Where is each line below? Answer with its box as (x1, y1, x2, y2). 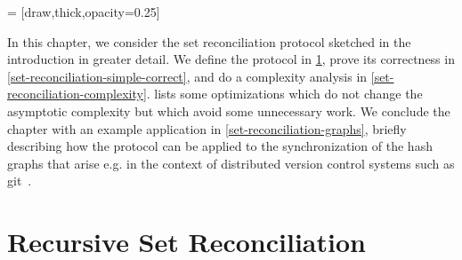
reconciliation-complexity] (7, 84, 147, 103)
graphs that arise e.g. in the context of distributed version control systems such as (7, 154, 455, 172)
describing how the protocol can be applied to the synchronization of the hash (7, 137, 433, 155)
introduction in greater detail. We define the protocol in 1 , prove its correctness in (7, 50, 455, 68)
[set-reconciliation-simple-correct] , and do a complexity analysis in (7, 67, 368, 85)
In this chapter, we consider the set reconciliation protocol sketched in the (7, 32, 411, 51)
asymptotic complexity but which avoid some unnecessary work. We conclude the (7, 101, 450, 120)
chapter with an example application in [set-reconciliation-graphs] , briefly (7, 119, 407, 138)
